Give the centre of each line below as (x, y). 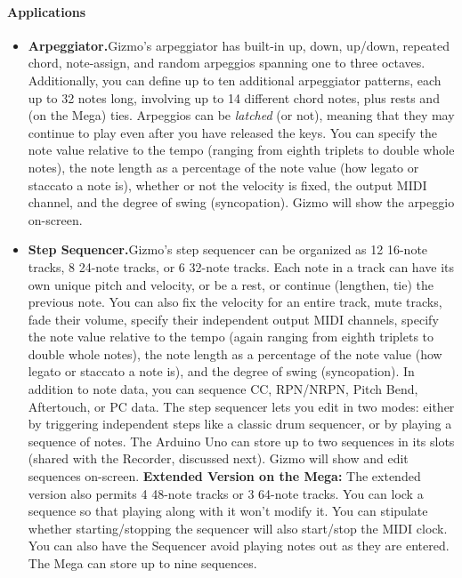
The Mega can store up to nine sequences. (142, 563)
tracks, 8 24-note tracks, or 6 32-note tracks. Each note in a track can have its (241, 266)
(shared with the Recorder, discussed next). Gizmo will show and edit (218, 458)
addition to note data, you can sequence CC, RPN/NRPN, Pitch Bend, (223, 389)
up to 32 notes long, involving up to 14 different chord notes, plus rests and (234, 97)
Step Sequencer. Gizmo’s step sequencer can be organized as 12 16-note (228, 249)
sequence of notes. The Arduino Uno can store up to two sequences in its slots (241, 441)
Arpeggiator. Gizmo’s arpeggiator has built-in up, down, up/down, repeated (239, 45)
